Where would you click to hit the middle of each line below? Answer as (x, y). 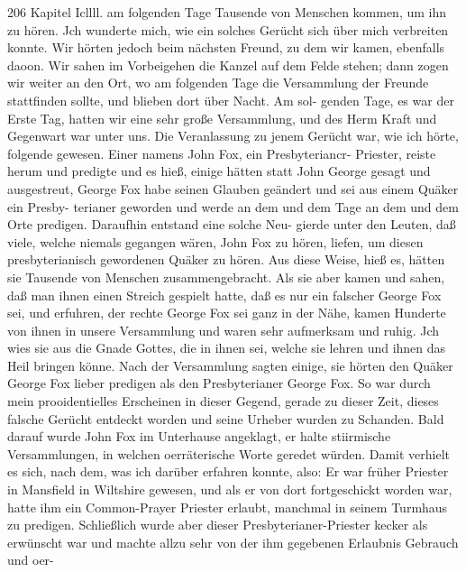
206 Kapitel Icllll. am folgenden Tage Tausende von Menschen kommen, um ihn (227, 12)
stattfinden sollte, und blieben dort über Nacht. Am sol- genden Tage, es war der (231, 100)
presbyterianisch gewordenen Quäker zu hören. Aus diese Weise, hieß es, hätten (226, 259)
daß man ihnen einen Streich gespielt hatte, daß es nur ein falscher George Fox (224, 295)
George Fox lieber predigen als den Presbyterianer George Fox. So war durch (219, 383)
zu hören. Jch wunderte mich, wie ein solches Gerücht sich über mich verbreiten (228, 29)
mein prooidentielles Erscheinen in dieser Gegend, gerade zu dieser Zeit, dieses (223, 401)
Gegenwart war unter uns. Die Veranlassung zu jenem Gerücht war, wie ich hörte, (233, 136)
